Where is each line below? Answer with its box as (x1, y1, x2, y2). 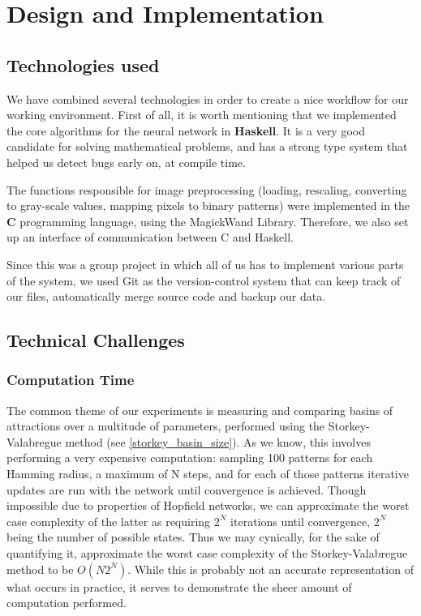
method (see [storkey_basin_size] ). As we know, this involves (65, 433, 371, 450)
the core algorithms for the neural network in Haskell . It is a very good (6, 122, 365, 139)
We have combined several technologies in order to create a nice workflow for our (6, 90, 409, 107)
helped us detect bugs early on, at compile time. (6, 153, 246, 170)
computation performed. (6, 594, 127, 611)
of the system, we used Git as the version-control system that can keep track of (6, 272, 401, 289)
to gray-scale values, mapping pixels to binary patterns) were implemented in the (6, 197, 410, 214)
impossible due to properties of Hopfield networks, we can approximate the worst (6, 497, 410, 514)
